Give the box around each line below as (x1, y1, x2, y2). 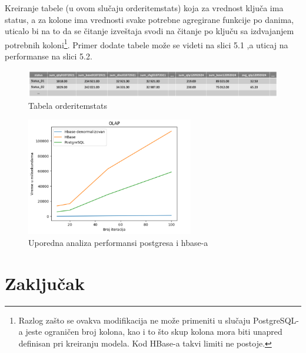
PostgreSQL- (253, 314, 299, 326)
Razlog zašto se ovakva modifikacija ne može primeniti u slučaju (18, 314, 251, 326)
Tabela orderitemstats (28, 99, 108, 111)
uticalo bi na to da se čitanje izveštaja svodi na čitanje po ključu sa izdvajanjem (5, 25, 294, 37)
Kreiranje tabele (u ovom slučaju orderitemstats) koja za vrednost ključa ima (5, 2, 284, 14)
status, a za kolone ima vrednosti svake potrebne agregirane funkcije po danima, (5, 13, 294, 25)
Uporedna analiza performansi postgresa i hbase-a (28, 237, 208, 249)
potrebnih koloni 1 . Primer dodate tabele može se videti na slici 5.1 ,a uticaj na (5, 36, 288, 51)
